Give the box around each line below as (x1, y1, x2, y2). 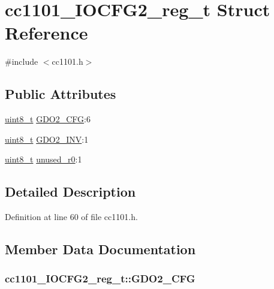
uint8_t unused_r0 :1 (5, 153, 82, 165)
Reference (5, 20, 88, 45)
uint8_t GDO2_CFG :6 (5, 113, 91, 125)
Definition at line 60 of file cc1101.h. (5, 210, 138, 223)
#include (5, 55, 38, 68)
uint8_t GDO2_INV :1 (5, 133, 89, 145)
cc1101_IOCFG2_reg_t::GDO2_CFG (5, 271, 195, 286)
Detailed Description (5, 182, 136, 201)
